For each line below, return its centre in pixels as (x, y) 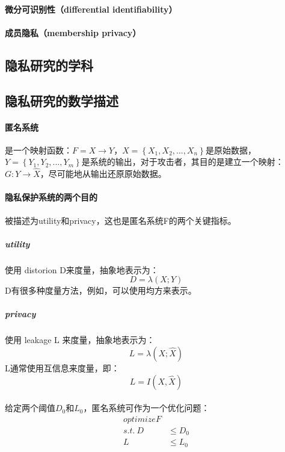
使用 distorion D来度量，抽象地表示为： (82, 269)
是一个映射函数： (38, 150)
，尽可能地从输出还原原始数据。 (103, 174)
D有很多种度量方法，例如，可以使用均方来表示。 (101, 290)
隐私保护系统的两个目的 (51, 197)
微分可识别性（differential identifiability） (91, 9)
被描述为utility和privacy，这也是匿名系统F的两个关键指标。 (121, 220)
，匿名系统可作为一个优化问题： (146, 408)
